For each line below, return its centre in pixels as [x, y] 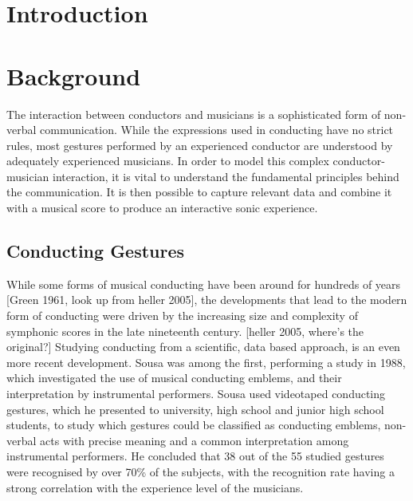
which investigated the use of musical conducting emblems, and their [174, 378]
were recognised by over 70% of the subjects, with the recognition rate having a [201, 471]
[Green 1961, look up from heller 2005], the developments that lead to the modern [207, 300]
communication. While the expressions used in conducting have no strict [217, 130]
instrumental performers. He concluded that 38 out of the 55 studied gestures [195, 456]
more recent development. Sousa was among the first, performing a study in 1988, [206, 362]
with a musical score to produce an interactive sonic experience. [162, 208]
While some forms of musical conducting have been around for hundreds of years [204, 284]
